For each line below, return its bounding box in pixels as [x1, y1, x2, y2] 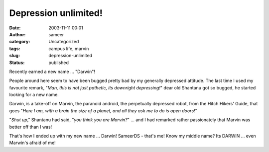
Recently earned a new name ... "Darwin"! [9, 69, 96, 75]
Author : [9, 31, 26, 37]
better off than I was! [9, 124, 52, 130]
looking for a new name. [9, 92, 59, 98]
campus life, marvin [48, 45, 89, 52]
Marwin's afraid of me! [9, 140, 56, 146]
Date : [9, 25, 21, 31]
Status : [9, 60, 25, 66]
